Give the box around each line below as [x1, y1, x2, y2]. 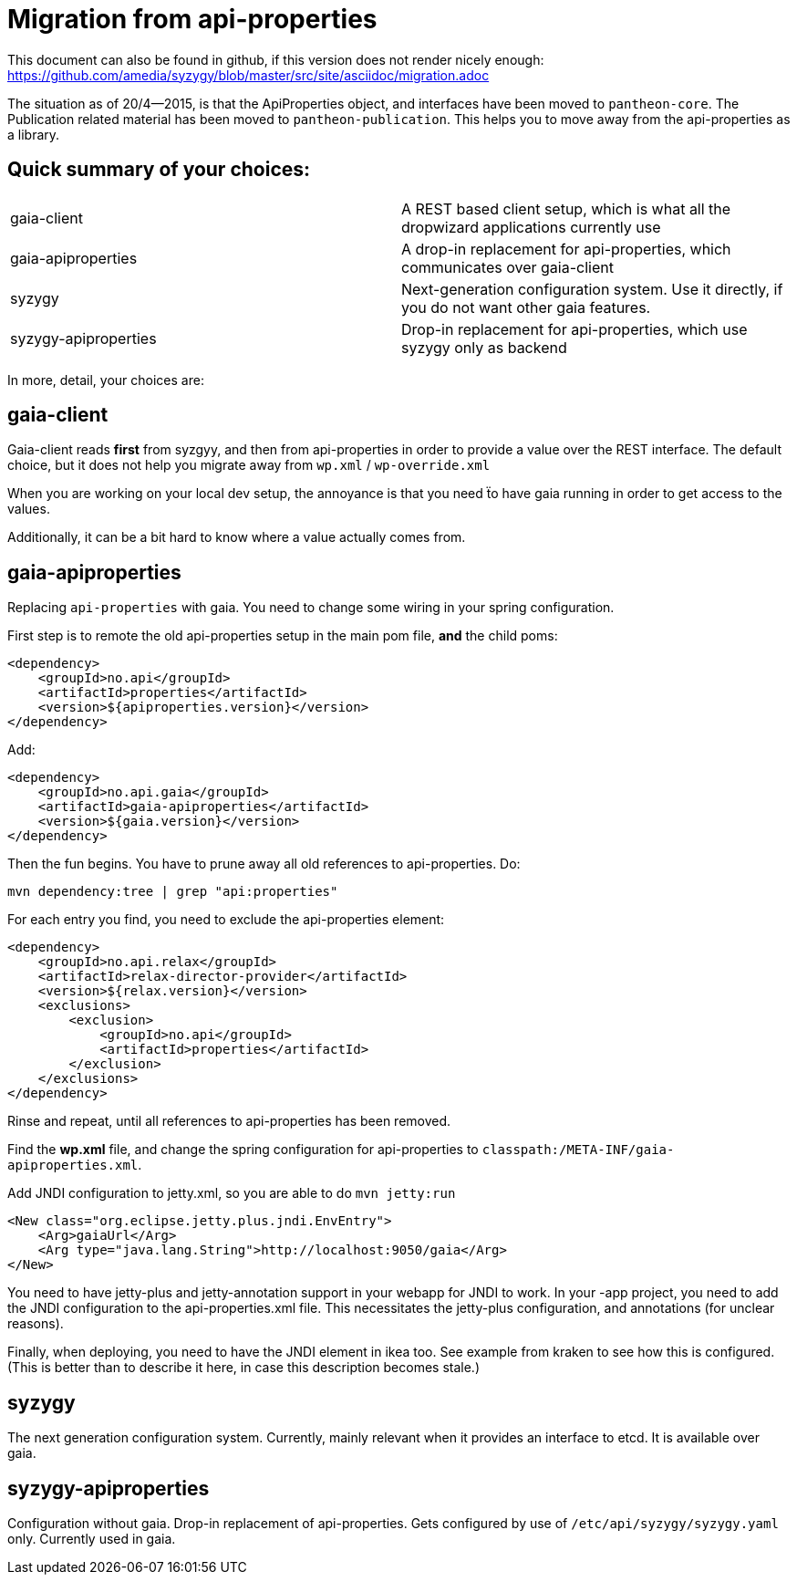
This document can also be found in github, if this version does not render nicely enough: [7, 51, 544, 68]
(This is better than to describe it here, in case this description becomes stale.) [7, 1359, 480, 1376]
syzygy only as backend [401, 338, 567, 357]
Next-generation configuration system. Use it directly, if [401, 279, 783, 298]
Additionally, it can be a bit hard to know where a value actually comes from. [7, 529, 466, 546]
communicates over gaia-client [401, 257, 614, 276]
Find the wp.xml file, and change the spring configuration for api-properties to [7, 1141, 479, 1158]
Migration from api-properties [7, 4, 378, 35]
